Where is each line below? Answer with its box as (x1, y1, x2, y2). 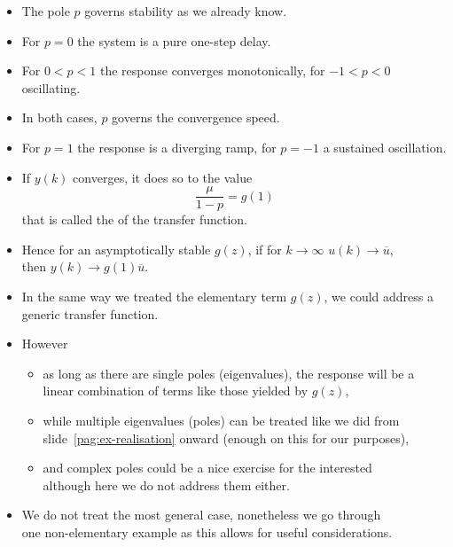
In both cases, (21, 108, 98, 127)
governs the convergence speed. (112, 108, 280, 127)
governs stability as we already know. (84, 2, 287, 20)
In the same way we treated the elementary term (21, 287, 287, 305)
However (21, 334, 68, 353)
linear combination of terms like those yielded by (43, 381, 309, 400)
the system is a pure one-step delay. (77, 31, 271, 50)
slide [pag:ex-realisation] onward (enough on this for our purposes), (43, 428, 410, 447)
